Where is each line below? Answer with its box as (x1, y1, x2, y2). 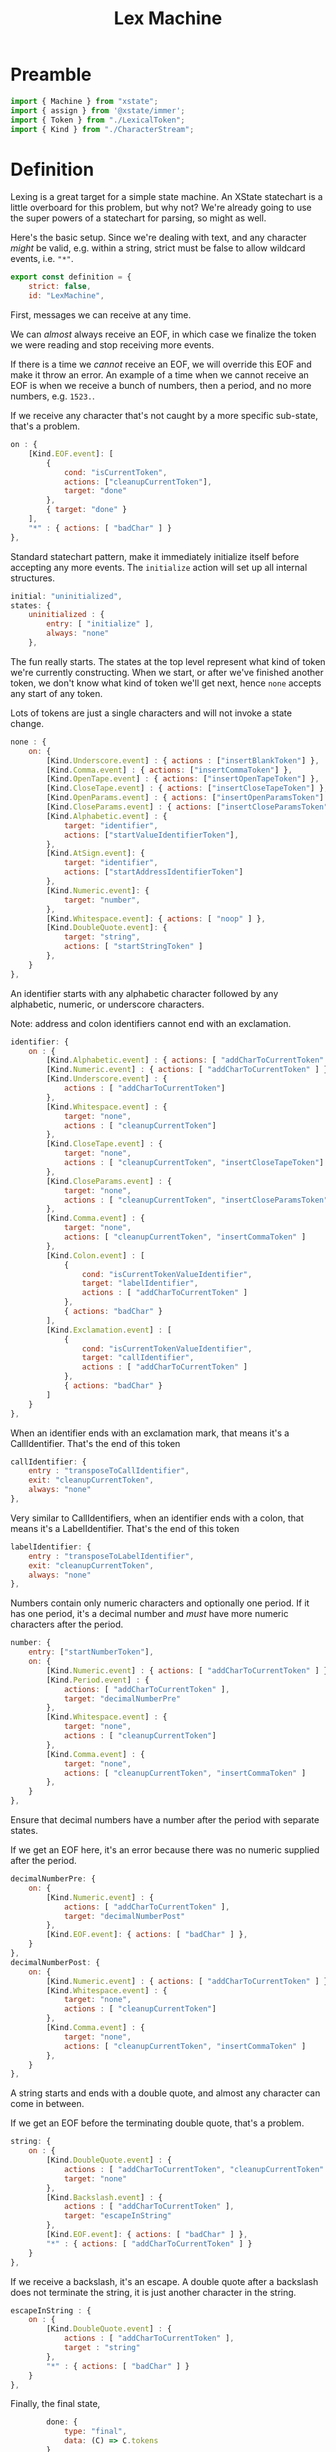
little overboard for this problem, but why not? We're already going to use (10, 202, 312, 214)
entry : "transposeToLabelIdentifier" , (28, 1551, 195, 1561)
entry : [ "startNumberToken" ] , (28, 1647, 155, 1657)
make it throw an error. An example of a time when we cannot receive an (10, 369, 310, 381)
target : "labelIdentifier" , (81, 1278, 199, 1289)
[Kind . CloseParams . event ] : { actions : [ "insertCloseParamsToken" (46, 802, 329, 812)
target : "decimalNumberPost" (63, 1911, 186, 1921)
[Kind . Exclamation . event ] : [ (46, 1325, 172, 1335)
